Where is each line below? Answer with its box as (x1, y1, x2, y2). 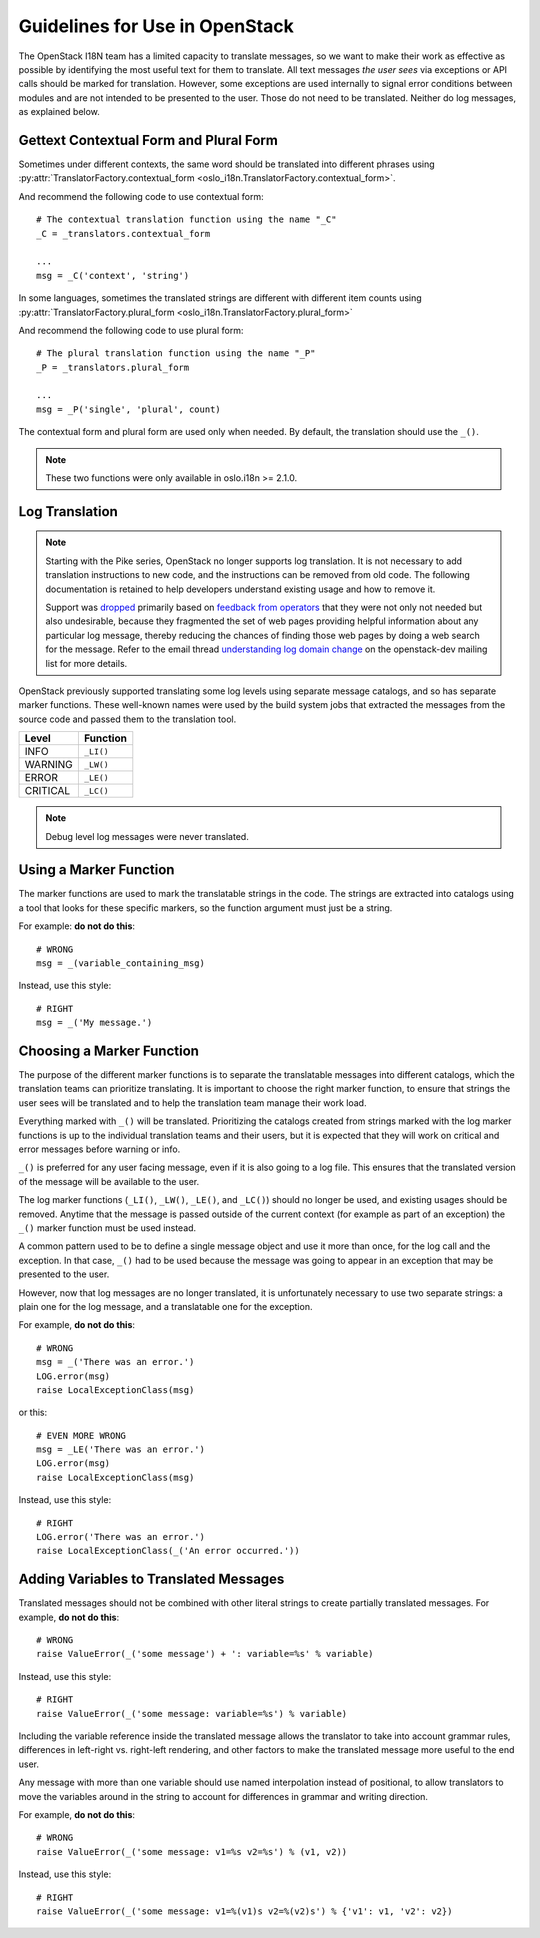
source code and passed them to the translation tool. (18, 713, 237, 725)
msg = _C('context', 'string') (36, 270, 190, 281)
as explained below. (18, 106, 100, 118)
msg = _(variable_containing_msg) (36, 958, 205, 969)
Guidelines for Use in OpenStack (18, 15, 294, 37)
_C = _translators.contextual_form (36, 228, 211, 239)
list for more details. (45, 657, 128, 669)
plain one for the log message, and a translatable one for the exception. (18, 1300, 313, 1312)
